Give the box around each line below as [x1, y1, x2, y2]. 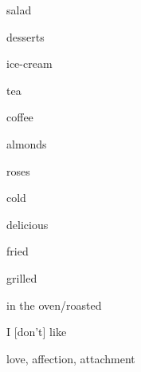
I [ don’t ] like [6, 323, 67, 340]
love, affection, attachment [6, 350, 135, 366]
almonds [6, 135, 47, 152]
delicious [6, 216, 49, 232]
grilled [6, 269, 37, 286]
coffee [6, 109, 33, 125]
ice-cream [6, 55, 53, 72]
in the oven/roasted [6, 296, 102, 313]
